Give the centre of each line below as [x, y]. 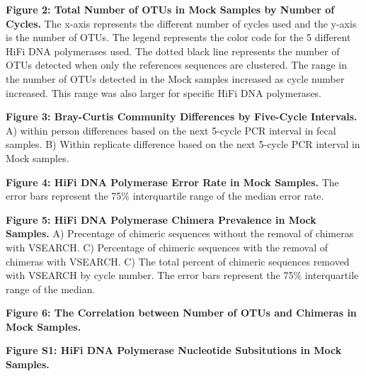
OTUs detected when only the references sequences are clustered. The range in [176, 65]
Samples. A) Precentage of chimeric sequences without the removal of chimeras [180, 233]
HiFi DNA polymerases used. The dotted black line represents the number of [173, 51]
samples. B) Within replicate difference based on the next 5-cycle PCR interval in [183, 144]
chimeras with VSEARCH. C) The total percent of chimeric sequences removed [178, 261]
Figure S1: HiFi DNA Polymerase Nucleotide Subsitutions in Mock [174, 350]
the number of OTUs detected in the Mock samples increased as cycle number [175, 78]
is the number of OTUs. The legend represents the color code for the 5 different [178, 37]
